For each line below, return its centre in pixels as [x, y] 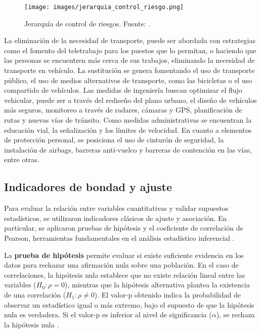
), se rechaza [235, 314]
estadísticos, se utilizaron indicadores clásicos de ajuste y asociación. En [116, 218]
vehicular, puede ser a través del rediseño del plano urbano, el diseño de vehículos [130, 100]
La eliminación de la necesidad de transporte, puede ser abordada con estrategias [130, 40]
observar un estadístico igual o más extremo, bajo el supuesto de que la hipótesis [129, 304]
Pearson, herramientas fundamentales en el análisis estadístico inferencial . [119, 237]
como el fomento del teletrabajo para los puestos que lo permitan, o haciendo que [130, 50]
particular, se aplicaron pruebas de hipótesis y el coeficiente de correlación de [124, 228]
